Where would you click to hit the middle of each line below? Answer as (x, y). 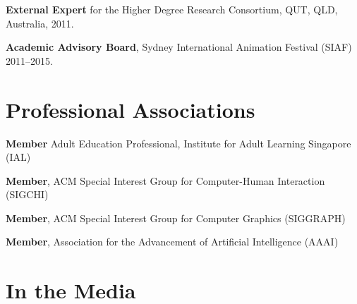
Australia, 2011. (40, 23)
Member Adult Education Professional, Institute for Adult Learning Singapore (178, 143)
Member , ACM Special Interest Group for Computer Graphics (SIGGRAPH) (176, 218)
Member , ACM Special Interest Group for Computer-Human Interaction (165, 180)
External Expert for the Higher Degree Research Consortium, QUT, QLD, (172, 9)
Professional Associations (131, 109)
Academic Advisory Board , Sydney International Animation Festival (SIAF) (179, 47)
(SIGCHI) (27, 194)
